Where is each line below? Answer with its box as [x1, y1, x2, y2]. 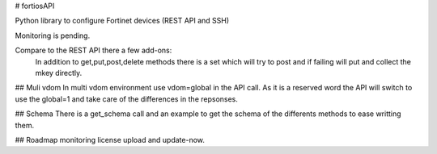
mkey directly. [35, 68, 83, 77]
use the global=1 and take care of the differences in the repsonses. [15, 94, 239, 104]
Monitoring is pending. [15, 31, 91, 40]
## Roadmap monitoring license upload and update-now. [15, 135, 206, 144]
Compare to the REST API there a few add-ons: [15, 45, 172, 56]
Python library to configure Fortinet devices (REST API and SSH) [15, 16, 230, 26]
